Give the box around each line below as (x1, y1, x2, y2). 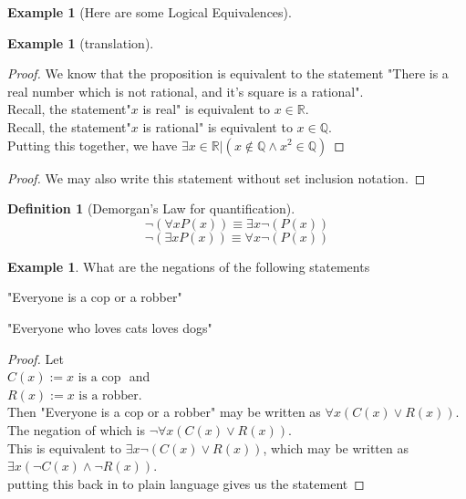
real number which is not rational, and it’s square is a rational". (7, 81, 364, 100)
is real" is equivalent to (142, 99, 271, 119)
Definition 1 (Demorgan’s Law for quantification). (7, 199, 295, 218)
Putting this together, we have (7, 135, 178, 154)
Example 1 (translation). (7, 33, 154, 52)
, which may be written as (263, 438, 409, 457)
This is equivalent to (7, 438, 121, 457)
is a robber (78, 389, 139, 402)
